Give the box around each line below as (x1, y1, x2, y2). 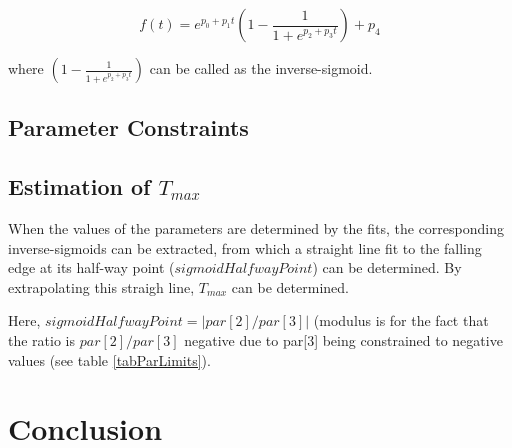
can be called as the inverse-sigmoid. (149, 58, 373, 78)
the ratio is (8, 329, 76, 350)
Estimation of (8, 171, 151, 202)
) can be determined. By (312, 257, 462, 278)
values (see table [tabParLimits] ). (8, 349, 211, 370)
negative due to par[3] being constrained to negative (184, 329, 503, 350)
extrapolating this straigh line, (8, 276, 195, 297)
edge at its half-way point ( (8, 257, 175, 278)
